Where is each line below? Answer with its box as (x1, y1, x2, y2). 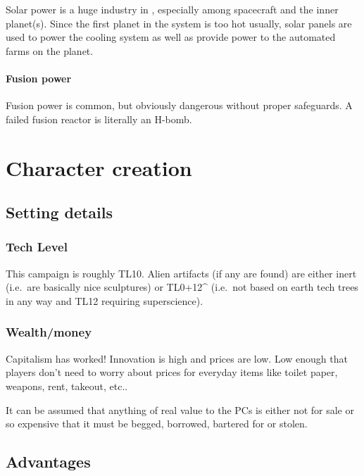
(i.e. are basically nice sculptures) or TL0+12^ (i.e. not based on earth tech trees (6, 280, 358, 294)
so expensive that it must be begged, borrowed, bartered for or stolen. (6, 416, 308, 431)
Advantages (6, 451, 91, 472)
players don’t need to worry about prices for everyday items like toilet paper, (6, 365, 338, 380)
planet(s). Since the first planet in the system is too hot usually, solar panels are (6, 15, 352, 30)
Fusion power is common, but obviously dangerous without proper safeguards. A (6, 98, 353, 113)
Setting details (6, 201, 113, 223)
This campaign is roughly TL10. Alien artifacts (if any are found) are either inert (6, 265, 357, 280)
